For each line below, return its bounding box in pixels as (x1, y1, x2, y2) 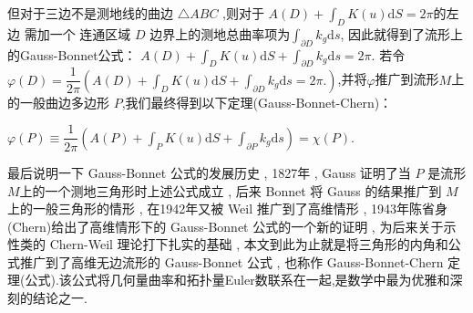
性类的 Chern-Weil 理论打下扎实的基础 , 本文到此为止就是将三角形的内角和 (7, 235, 448, 254)
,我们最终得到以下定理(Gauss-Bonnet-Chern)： (121, 92, 393, 111)
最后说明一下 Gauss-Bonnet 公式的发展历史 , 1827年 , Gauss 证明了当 (7, 162, 411, 182)
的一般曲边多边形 (7, 92, 109, 111)
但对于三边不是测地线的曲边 (7, 4, 173, 22)
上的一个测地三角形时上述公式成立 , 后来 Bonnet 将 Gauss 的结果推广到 (19, 181, 442, 200)
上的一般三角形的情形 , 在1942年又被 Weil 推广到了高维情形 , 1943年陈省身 (7, 199, 447, 218)
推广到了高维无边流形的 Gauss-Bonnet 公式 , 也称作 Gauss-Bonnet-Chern (19, 252, 444, 271)
